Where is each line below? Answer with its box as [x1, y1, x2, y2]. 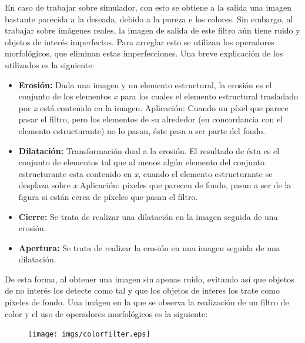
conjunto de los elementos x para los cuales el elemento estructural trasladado [18, 90, 299, 102]
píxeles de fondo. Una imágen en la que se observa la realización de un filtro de [5, 296, 289, 308]
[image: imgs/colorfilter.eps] [28, 330, 150, 339]
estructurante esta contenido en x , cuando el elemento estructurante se [18, 167, 273, 179]
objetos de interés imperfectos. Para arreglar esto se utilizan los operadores [5, 35, 274, 48]
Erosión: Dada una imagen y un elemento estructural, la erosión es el [18, 78, 272, 91]
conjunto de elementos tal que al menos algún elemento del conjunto [18, 156, 264, 168]
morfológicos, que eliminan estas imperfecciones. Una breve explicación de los [5, 47, 283, 59]
